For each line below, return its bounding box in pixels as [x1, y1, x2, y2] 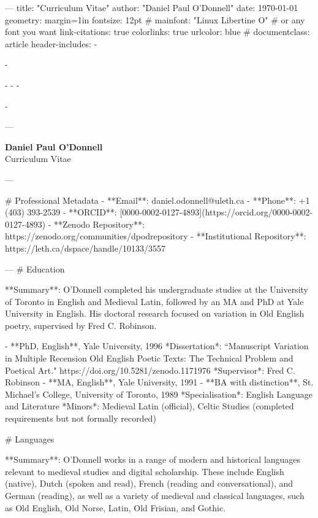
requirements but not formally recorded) [5, 412, 156, 425]
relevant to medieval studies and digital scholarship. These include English [5, 465, 284, 477]
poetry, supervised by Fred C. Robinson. [5, 319, 157, 331]
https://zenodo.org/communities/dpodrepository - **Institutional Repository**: [5, 230, 306, 242]
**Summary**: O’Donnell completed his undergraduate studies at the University [5, 283, 308, 296]
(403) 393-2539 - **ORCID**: [5, 206, 117, 218]
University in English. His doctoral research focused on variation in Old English [5, 307, 305, 320]
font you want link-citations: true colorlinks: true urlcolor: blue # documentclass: [5, 25, 310, 38]
